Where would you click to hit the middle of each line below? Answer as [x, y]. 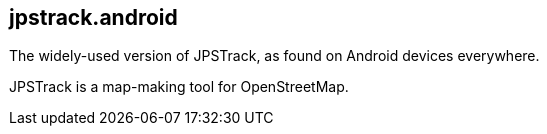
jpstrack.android [93, 17]
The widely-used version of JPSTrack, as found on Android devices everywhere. [274, 56]
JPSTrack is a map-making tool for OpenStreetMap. [179, 87]
